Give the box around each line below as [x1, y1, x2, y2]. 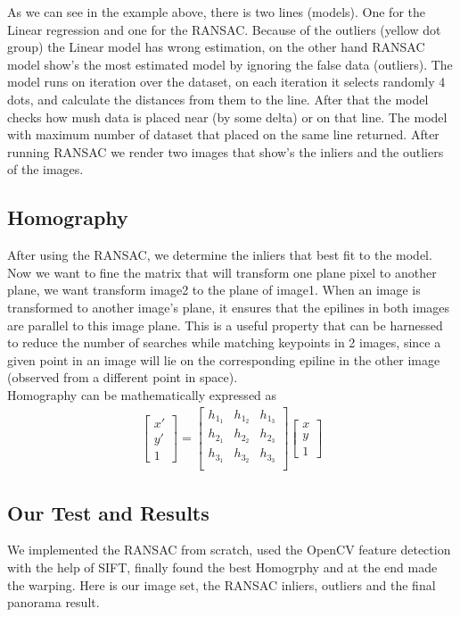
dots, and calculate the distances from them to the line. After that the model [7, 89, 429, 108]
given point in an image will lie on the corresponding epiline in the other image [7, 350, 440, 369]
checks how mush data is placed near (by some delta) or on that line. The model [7, 107, 448, 126]
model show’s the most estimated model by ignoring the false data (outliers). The [7, 54, 453, 73]
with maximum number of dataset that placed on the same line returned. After [7, 125, 439, 144]
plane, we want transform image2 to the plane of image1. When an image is [7, 280, 421, 299]
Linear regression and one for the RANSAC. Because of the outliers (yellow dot [7, 20, 441, 38]
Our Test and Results [7, 498, 209, 526]
